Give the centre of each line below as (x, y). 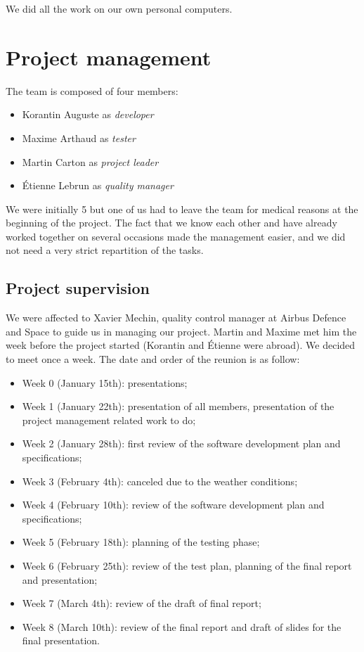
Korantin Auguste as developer (88, 114)
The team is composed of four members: (92, 90)
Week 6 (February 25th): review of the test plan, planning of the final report (187, 565)
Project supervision (78, 288)
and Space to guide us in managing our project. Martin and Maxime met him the (181, 331)
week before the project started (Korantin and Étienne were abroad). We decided (181, 345)
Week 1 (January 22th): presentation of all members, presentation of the (178, 406)
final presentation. (61, 640)
